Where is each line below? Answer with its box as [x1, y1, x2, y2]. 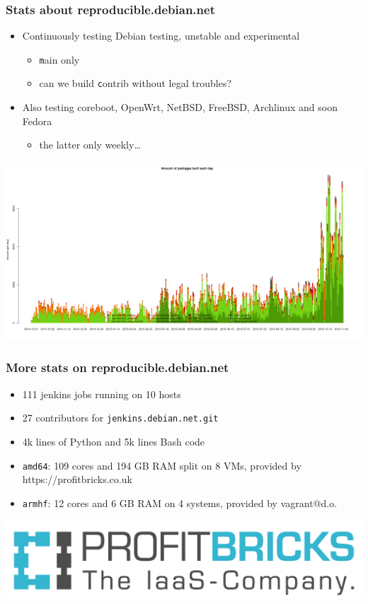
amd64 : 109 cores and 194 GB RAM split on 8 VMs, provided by [22, 458, 301, 472]
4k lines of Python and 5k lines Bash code [22, 434, 205, 448]
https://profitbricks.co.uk [22, 472, 132, 487]
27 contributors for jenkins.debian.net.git [22, 410, 219, 425]
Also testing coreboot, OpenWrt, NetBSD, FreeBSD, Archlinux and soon [22, 100, 338, 115]
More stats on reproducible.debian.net [6, 359, 229, 376]
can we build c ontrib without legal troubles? [39, 76, 232, 91]
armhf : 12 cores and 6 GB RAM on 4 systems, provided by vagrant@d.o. [22, 495, 338, 510]
